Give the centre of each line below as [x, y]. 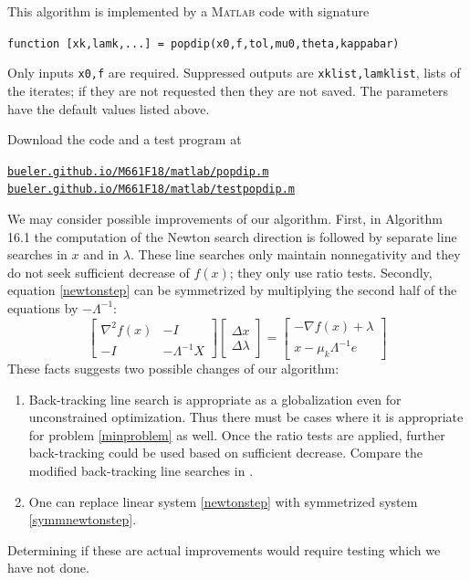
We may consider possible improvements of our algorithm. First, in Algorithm [225, 218]
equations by [43, 307]
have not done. [48, 568]
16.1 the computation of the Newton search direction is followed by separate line [232, 236]
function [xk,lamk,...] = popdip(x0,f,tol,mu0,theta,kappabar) [204, 43]
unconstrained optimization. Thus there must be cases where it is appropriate [246, 417]
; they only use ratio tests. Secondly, [331, 272]
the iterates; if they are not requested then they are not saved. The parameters [228, 90]
